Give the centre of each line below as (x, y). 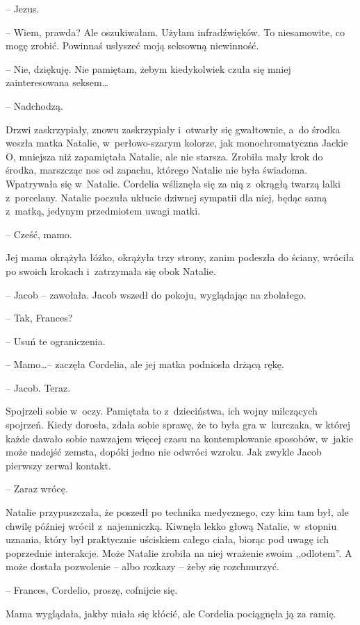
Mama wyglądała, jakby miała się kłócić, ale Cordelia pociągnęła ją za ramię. (171, 613)
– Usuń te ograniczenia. (56, 341)
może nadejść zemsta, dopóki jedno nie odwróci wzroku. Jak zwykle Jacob (164, 452)
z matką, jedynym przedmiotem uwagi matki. (103, 211)
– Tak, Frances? (39, 318)
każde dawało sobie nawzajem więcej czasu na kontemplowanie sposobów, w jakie (179, 438)
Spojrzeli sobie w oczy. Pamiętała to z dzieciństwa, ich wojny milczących (162, 411)
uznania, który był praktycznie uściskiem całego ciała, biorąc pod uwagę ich (167, 539)
